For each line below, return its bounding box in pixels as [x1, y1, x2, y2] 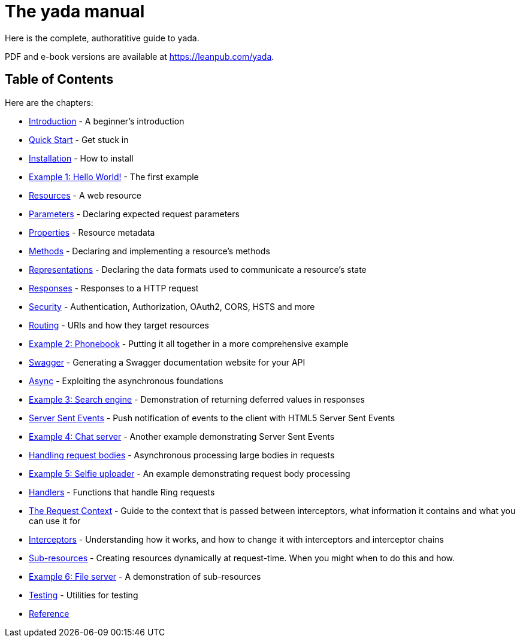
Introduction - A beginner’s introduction [29, 115, 185, 126]
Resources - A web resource [29, 190, 141, 200]
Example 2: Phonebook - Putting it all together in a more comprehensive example [29, 338, 349, 349]
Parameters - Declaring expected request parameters [29, 208, 240, 219]
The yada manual [5, 1, 145, 22]
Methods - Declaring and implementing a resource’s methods [29, 245, 270, 256]
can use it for [29, 515, 81, 526]
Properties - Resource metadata [29, 227, 155, 238]
